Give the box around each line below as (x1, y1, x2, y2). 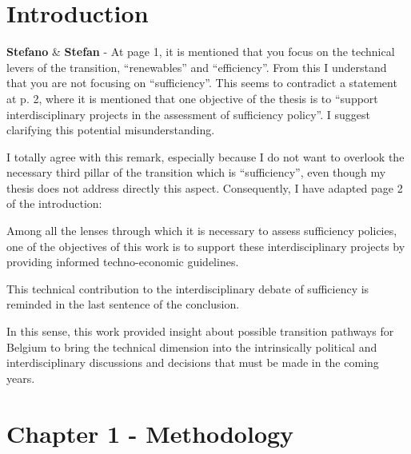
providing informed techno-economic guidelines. (6, 253, 239, 270)
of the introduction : (6, 195, 102, 212)
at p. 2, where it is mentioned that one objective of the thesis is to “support (6, 90, 378, 106)
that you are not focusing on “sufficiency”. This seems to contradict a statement (6, 74, 397, 91)
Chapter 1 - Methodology (6, 416, 294, 449)
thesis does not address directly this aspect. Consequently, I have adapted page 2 (6, 179, 403, 196)
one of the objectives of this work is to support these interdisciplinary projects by (6, 237, 405, 254)
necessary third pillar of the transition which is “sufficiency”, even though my (6, 164, 386, 181)
